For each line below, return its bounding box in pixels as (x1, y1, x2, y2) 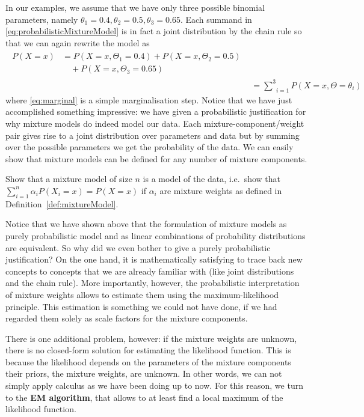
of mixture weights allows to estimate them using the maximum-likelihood (5, 288, 279, 300)
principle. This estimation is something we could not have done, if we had (5, 300, 277, 312)
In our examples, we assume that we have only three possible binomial (5, 1, 265, 13)
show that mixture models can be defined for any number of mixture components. (5, 152, 307, 165)
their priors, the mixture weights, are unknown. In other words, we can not (5, 367, 282, 380)
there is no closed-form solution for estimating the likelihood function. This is (5, 344, 291, 356)
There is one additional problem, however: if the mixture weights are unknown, (5, 332, 297, 344)
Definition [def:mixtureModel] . (5, 197, 119, 210)
